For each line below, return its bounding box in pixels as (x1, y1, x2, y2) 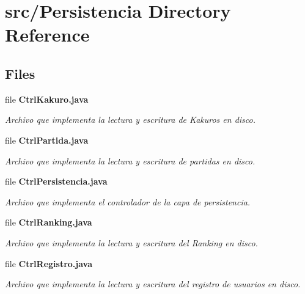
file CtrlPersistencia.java (5, 175, 108, 188)
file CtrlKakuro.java (5, 92, 89, 105)
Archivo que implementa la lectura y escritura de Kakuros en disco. (5, 113, 256, 126)
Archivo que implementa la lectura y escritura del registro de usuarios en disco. (5, 277, 301, 290)
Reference (5, 22, 90, 47)
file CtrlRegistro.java (5, 257, 93, 270)
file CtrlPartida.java (5, 133, 89, 146)
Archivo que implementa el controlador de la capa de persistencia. (5, 195, 251, 208)
